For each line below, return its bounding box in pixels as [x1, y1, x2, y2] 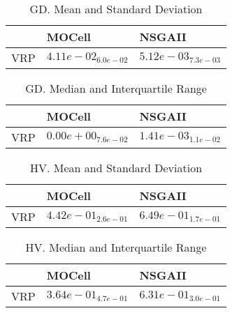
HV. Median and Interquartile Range [25, 239, 207, 255]
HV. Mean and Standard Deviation [29, 160, 203, 176]
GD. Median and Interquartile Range [25, 80, 207, 96]
